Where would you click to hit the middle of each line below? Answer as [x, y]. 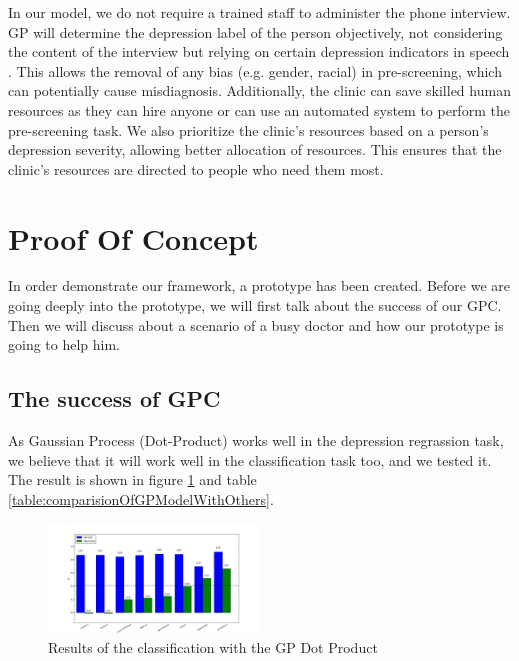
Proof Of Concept [133, 237]
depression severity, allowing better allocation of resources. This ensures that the [255, 149]
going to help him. [64, 344]
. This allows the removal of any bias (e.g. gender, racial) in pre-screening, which [255, 70]
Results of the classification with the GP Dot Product [213, 647]
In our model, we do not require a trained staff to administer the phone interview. [259, 12]
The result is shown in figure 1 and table [132, 479]
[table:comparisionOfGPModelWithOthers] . [141, 498]
